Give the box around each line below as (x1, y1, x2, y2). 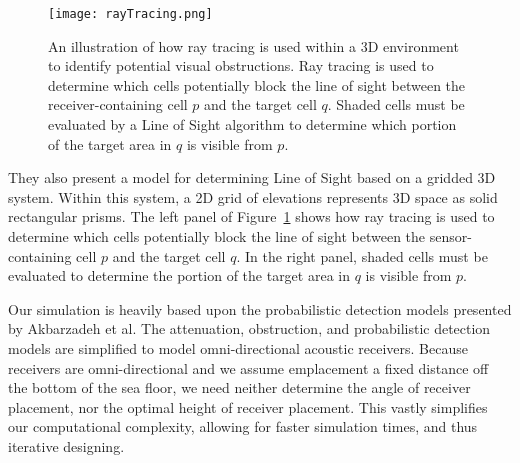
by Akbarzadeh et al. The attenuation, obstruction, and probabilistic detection (8, 318, 491, 339)
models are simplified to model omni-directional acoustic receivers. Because (8, 337, 468, 358)
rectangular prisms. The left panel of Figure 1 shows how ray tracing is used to (8, 206, 495, 227)
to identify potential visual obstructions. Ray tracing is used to (48, 55, 434, 76)
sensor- (429, 226, 472, 246)
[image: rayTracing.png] (48, 7, 213, 21)
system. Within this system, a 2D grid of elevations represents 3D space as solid (8, 186, 498, 207)
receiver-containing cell (48, 94, 188, 115)
